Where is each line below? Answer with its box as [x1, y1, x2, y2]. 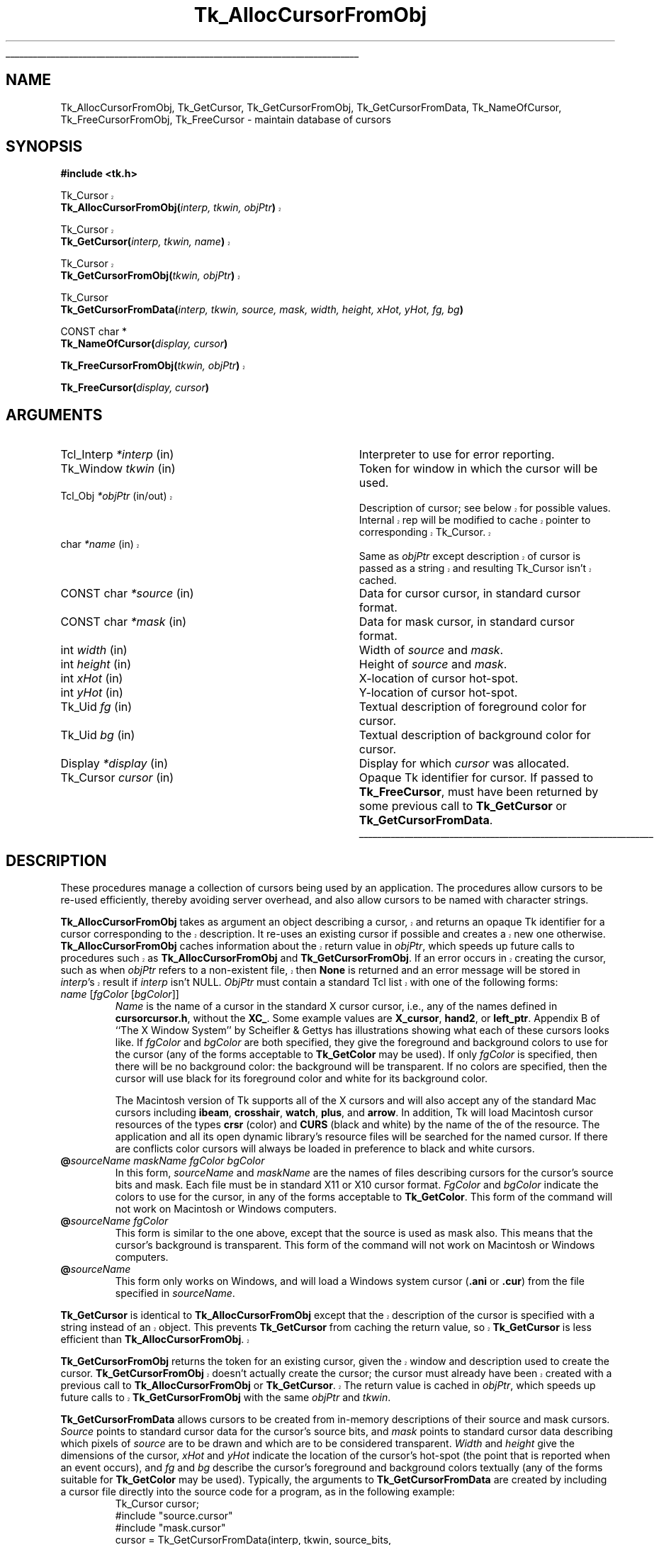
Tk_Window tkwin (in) [60, 461, 176, 476]
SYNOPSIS [6, 137, 83, 156]
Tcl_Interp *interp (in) [60, 447, 174, 462]
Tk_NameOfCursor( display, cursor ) [60, 337, 228, 350]
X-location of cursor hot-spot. [359, 671, 519, 686]
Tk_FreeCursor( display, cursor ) [60, 381, 209, 394]
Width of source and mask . [359, 643, 504, 658]
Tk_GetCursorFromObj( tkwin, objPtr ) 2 [60, 269, 240, 282]
